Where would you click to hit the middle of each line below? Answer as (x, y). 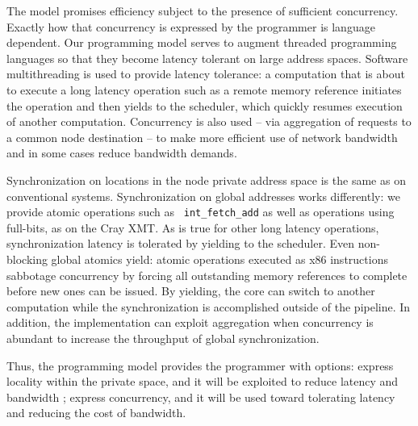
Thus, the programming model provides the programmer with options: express (200, 365)
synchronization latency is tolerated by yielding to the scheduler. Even (181, 243)
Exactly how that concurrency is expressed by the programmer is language (191, 26)
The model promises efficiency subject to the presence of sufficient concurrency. (203, 10)
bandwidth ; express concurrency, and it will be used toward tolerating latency (201, 397)
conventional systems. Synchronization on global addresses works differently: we (203, 196)
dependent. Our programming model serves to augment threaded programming (202, 42)
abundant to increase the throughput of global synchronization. (163, 338)
